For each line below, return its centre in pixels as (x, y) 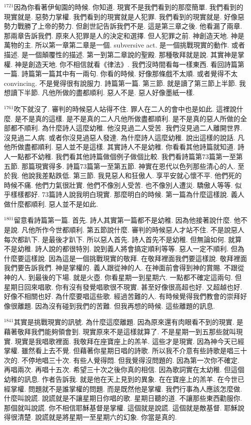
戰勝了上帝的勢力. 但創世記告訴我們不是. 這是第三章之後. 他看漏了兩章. (130, 26)
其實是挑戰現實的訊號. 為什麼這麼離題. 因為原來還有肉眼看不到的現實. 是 (129, 322)
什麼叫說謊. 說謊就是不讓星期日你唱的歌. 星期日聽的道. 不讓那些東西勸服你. (123, 398)
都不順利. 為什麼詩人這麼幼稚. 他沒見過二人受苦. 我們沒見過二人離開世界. (126, 128)
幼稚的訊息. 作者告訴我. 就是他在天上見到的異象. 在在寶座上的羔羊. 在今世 (121, 379)
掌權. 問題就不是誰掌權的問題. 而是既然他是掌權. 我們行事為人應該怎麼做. (126, 388)
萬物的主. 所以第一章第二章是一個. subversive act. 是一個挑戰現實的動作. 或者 (125, 45)
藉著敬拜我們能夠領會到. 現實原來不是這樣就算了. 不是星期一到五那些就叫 (120, 331)
